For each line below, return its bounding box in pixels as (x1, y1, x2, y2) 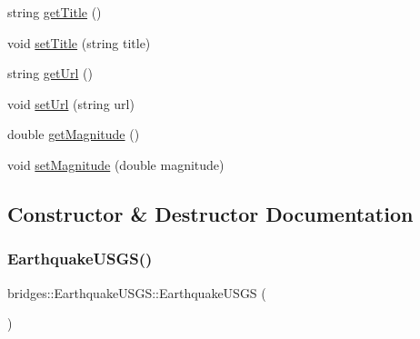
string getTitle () (7, 3, 102, 21)
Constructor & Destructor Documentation (7, 199, 414, 227)
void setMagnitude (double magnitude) (7, 155, 225, 174)
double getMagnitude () (7, 125, 140, 144)
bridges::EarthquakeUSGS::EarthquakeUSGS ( (7, 283, 266, 302)
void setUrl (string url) (7, 94, 135, 113)
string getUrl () (7, 64, 93, 83)
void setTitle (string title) (7, 33, 151, 52)
